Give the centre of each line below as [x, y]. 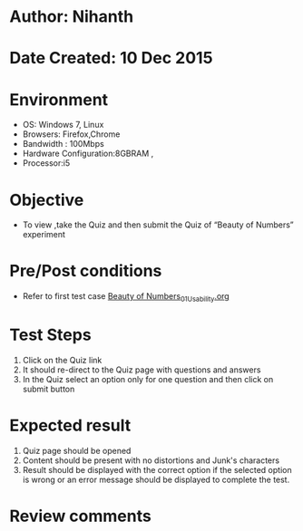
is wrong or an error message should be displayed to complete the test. [156, 479]
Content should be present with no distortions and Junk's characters [151, 460]
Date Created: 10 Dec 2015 [111, 58]
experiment [44, 235]
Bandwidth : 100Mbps [63, 144]
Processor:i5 [46, 163]
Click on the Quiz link [62, 360]
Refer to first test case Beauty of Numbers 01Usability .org [126, 297]
